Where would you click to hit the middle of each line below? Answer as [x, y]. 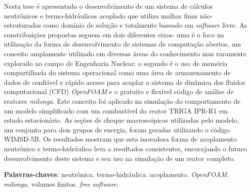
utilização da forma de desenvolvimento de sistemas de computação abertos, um [123, 44]
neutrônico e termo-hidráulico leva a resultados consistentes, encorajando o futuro [125, 148]
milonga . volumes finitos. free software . [61, 184]
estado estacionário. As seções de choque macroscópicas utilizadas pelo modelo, [121, 120]
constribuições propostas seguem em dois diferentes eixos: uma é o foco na [114, 34]
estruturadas [23, 25]
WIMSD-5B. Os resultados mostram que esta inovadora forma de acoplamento [120, 139]
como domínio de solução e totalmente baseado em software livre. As [145, 25]
